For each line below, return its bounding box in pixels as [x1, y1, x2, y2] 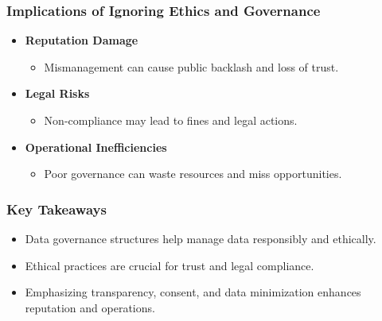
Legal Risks [25, 85, 90, 102]
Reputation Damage [25, 32, 138, 48]
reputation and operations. [25, 299, 155, 315]
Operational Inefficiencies [25, 138, 167, 155]
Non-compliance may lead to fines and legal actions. [44, 112, 298, 128]
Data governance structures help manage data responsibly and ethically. [25, 230, 376, 246]
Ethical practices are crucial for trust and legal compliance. [25, 257, 314, 273]
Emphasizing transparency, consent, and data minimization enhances [25, 284, 361, 300]
